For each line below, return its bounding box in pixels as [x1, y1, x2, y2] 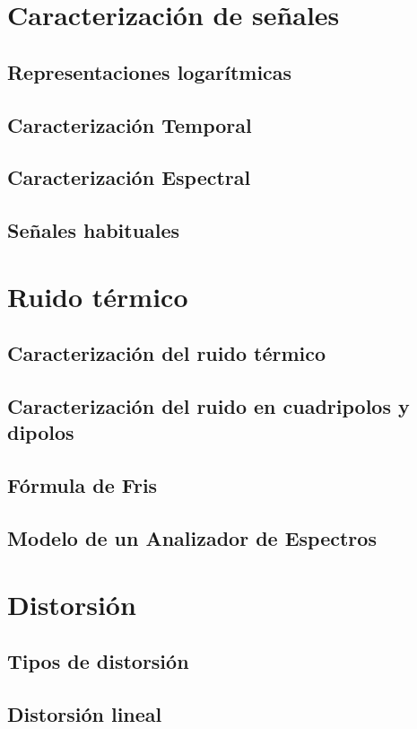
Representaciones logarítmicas [7, 57, 292, 85]
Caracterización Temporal [7, 110, 252, 138]
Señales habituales [7, 216, 180, 244]
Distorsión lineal [7, 699, 162, 727]
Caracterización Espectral [7, 163, 251, 191]
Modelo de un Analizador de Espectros [7, 524, 377, 551]
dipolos [7, 418, 74, 446]
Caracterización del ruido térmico [7, 339, 326, 367]
